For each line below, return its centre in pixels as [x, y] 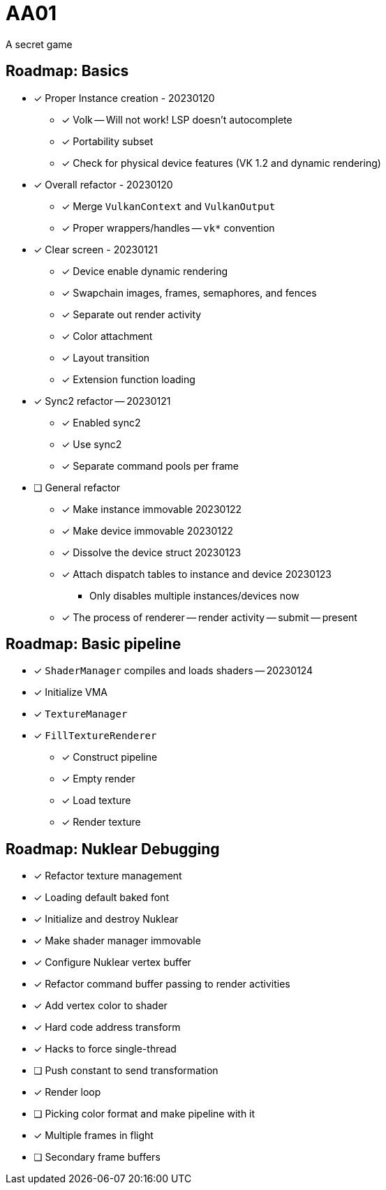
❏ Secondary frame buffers [97, 1157]
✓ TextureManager [81, 714]
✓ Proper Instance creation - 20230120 [124, 98]
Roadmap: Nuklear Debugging [113, 849]
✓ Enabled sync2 [101, 422]
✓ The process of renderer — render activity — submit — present [209, 617]
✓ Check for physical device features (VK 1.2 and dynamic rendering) [221, 163]
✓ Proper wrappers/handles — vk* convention [168, 228]
